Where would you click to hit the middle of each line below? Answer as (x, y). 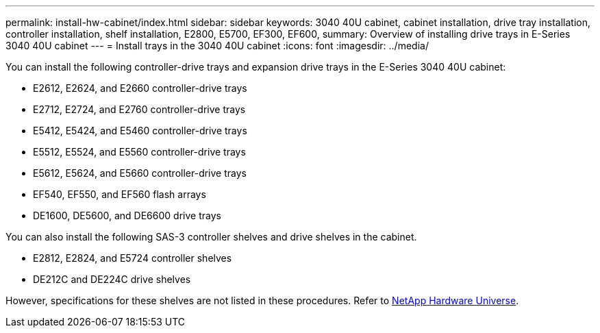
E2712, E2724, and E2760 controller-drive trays (139, 109)
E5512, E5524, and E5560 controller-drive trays (139, 152)
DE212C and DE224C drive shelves (112, 279)
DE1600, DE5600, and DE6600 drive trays (127, 215)
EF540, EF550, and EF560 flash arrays (120, 194)
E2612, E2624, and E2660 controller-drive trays (140, 88)
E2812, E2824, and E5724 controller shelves (133, 258)
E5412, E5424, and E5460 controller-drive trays (140, 131)
